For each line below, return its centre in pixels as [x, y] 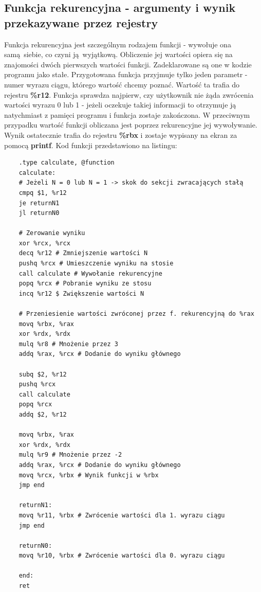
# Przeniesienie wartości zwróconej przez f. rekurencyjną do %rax [136, 314]
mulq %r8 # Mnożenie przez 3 [68, 344]
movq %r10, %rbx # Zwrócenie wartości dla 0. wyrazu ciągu [122, 556]
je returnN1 [39, 203]
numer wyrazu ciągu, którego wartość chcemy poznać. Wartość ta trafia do [122, 84]
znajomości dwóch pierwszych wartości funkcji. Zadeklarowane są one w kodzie [128, 64]
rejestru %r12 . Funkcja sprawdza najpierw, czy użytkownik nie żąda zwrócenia [129, 94]
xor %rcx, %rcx [44, 243]
